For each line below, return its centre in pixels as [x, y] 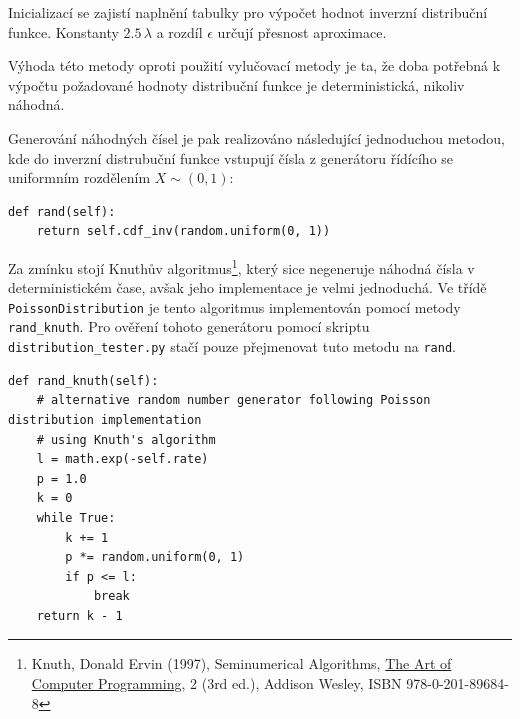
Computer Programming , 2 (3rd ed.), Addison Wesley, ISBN [216, 683]
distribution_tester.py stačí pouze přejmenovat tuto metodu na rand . [232, 346]
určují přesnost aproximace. [302, 31]
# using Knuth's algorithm [126, 439]
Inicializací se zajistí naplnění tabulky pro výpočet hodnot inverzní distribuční [248, 12]
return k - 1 [79, 615]
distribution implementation [105, 419]
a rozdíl [179, 31]
